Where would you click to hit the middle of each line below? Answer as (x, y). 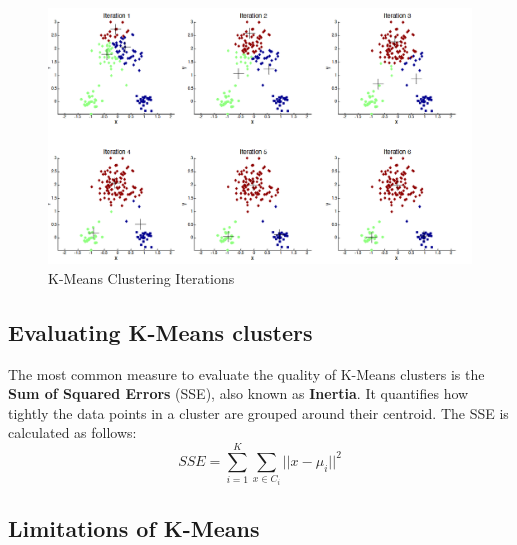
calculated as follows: (72, 432)
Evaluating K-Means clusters (160, 331)
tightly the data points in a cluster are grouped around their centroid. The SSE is (258, 412)
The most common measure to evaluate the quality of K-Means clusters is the (246, 373)
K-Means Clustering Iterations (141, 277)
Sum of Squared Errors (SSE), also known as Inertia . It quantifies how (238, 393)
